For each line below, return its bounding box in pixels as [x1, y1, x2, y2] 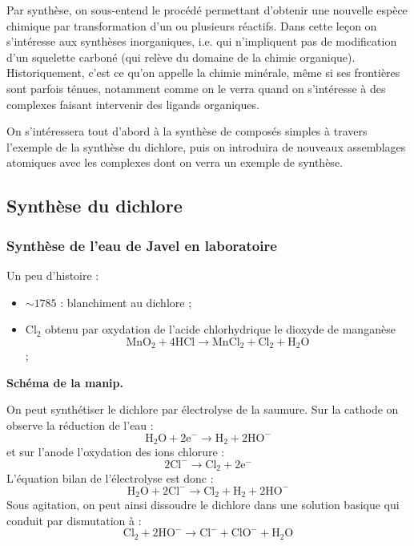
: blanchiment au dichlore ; [60, 293, 192, 310]
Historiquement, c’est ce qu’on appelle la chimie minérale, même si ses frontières [6, 64, 400, 81]
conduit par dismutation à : [6, 512, 142, 528]
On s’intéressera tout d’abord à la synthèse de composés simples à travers [6, 123, 368, 140]
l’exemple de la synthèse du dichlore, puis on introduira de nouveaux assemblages [6, 138, 406, 155]
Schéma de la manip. [6, 374, 123, 390]
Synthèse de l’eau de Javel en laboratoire [6, 235, 277, 255]
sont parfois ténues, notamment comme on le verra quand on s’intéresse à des [6, 79, 386, 96]
